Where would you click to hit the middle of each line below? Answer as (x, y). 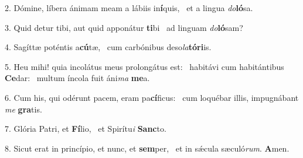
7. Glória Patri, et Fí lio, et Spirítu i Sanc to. (86, 129)
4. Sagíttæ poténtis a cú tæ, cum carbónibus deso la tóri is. (108, 47)
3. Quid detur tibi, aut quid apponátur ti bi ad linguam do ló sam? (124, 27)
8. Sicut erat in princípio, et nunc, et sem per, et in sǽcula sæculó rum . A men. (147, 148)
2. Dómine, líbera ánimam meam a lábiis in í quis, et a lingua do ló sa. (129, 8)
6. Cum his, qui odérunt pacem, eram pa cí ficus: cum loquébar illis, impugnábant (152, 97)
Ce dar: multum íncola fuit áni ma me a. (77, 78)
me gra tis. (23, 109)
